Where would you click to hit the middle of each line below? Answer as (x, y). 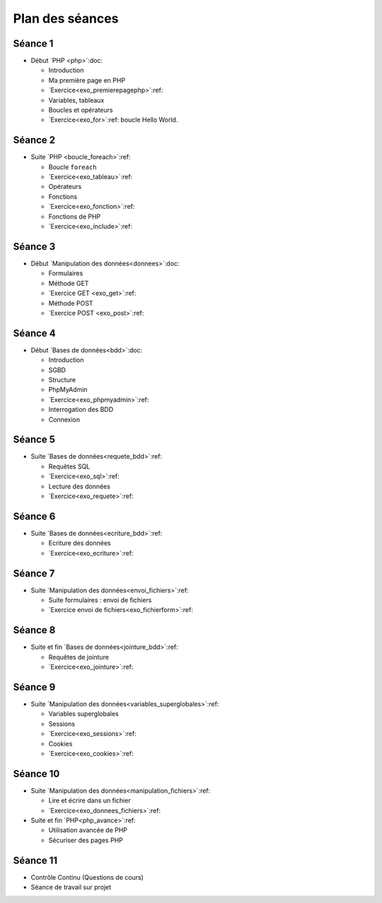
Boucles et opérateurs (81, 110)
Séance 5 (34, 440)
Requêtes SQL (69, 466)
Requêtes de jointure (79, 657)
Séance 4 (34, 333)
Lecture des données (80, 486)
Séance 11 (35, 860)
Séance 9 (34, 687)
